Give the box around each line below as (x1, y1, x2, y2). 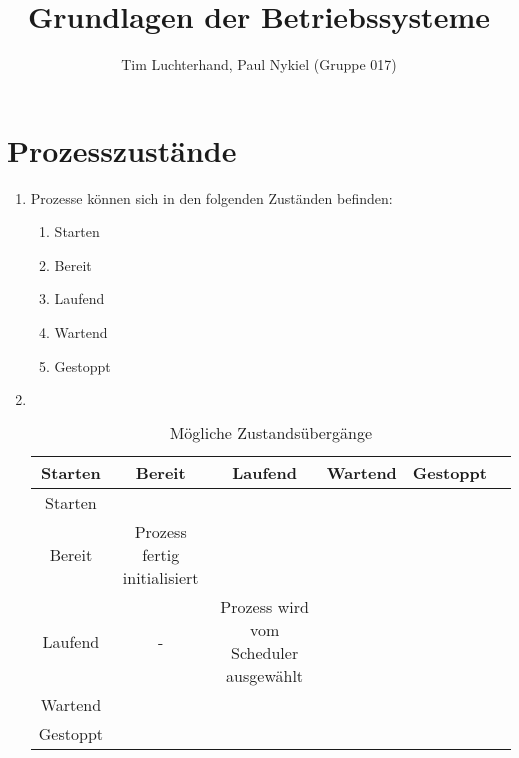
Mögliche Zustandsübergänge (169, 421, 373, 445)
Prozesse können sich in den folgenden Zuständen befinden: (30, 187, 393, 208)
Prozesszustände (7, 129, 237, 170)
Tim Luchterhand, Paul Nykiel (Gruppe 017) (121, 54, 397, 75)
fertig (142, 543, 180, 567)
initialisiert (122, 566, 199, 590)
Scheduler (231, 641, 299, 665)
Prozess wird (220, 595, 309, 619)
